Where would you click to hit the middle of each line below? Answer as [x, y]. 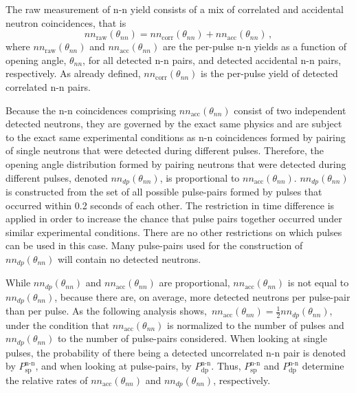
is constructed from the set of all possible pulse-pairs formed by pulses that [164, 191]
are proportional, [194, 283]
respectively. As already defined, [73, 73]
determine [323, 366]
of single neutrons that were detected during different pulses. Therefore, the [165, 150]
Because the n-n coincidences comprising [91, 110]
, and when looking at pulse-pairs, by [113, 366]
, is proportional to [200, 177]
